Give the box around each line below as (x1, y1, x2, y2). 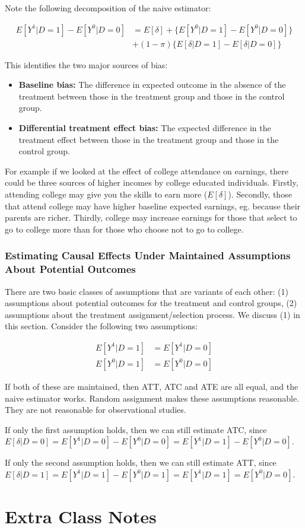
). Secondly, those (228, 188, 292, 200)
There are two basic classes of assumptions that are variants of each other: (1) (5, 285, 288, 297)
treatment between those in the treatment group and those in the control (18, 90, 285, 102)
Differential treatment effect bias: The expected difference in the (18, 122, 271, 134)
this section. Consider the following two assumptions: (5, 320, 198, 332)
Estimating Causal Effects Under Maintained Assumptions (5, 248, 291, 263)
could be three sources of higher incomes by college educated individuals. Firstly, (5, 176, 298, 189)
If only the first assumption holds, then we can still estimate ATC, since (5, 423, 267, 435)
